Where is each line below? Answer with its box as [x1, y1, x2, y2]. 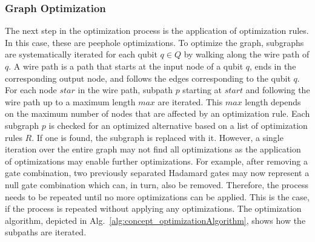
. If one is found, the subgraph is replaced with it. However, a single [31, 131, 283, 143]
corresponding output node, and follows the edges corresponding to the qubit [5, 71, 291, 84]
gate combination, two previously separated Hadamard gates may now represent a [5, 166, 310, 179]
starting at [182, 83, 222, 96]
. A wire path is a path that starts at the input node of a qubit [8, 60, 244, 72]
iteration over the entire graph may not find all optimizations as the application [5, 143, 301, 155]
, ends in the [250, 60, 296, 72]
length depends [245, 95, 301, 108]
